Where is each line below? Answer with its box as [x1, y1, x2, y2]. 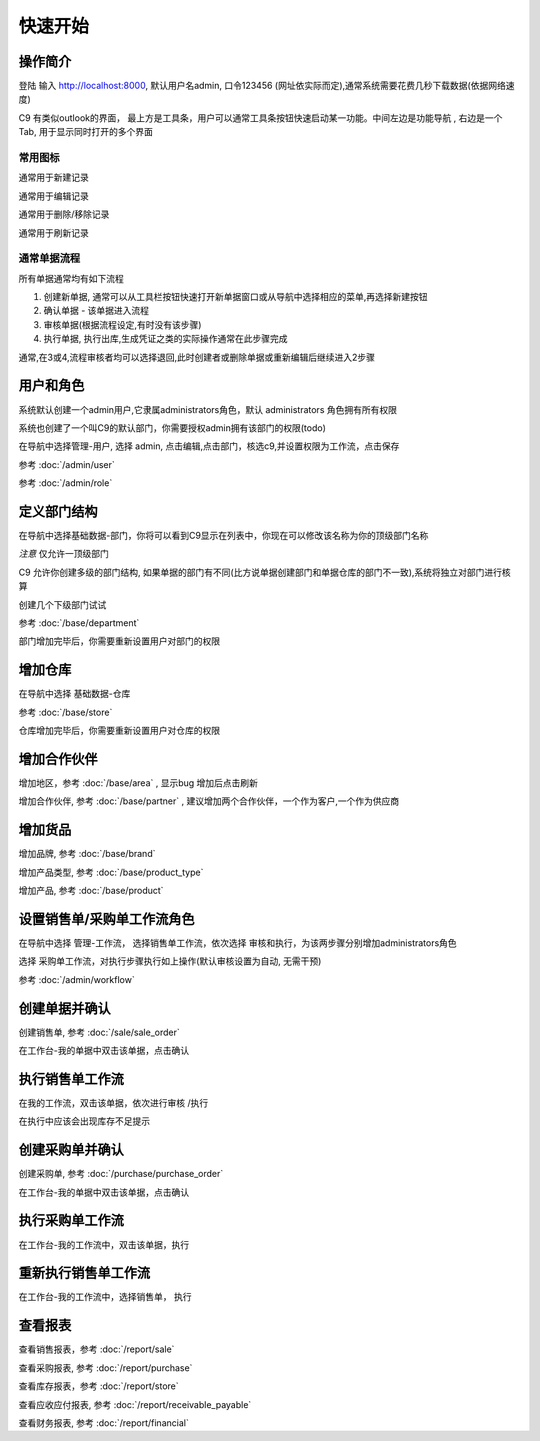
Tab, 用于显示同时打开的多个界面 [18, 126, 154, 138]
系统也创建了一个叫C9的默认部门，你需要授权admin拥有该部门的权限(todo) [18, 421, 327, 434]
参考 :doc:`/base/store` [18, 706, 113, 718]
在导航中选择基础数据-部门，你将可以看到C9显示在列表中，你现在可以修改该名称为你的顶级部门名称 [18, 530, 429, 542]
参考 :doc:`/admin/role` [18, 477, 113, 489]
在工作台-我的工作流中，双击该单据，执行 [18, 1238, 190, 1250]
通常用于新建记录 [18, 171, 89, 184]
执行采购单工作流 [18, 1212, 124, 1229]
